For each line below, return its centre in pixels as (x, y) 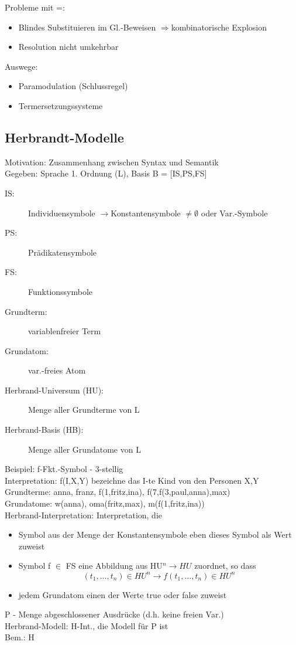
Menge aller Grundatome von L (85, 449)
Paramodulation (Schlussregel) (73, 86)
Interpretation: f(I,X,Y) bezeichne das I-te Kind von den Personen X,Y (132, 480)
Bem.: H (20, 637)
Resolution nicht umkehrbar (68, 47)
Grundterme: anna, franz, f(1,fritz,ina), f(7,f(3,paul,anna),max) (118, 492)
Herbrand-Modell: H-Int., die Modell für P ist (87, 625)
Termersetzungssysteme (61, 105)
